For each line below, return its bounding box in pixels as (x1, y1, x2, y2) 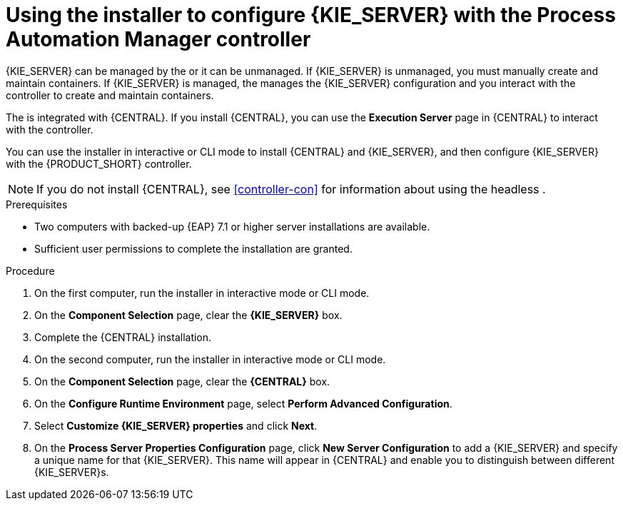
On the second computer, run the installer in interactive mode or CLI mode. (34, 353, 386, 365)
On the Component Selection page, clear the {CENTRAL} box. (34, 375, 330, 388)
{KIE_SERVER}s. (34, 465, 109, 478)
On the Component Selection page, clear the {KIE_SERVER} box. (34, 308, 343, 321)
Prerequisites (6, 198, 68, 211)
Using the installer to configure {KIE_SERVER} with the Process (6, 3, 616, 27)
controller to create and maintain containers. (6, 88, 214, 101)
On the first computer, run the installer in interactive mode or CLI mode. (34, 286, 370, 299)
